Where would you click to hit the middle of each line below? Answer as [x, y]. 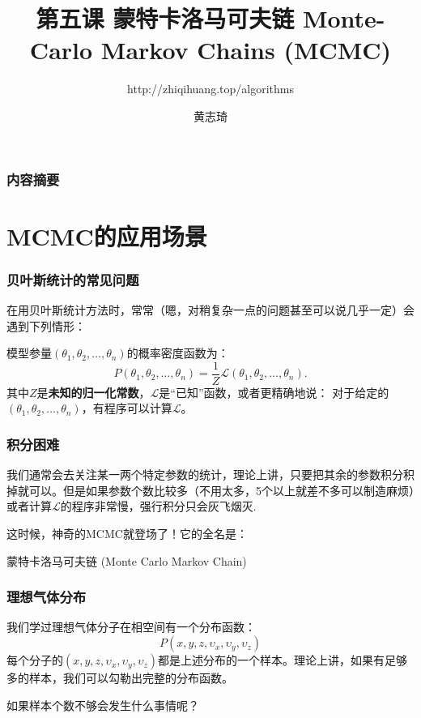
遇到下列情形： [46, 325]
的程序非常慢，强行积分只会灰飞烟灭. [158, 506]
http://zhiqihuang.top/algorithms [210, 89]
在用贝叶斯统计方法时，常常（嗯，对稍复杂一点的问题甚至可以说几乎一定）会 [210, 310]
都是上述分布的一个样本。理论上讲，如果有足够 [283, 660]
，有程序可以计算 [127, 408]
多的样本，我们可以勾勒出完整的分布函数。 [120, 678]
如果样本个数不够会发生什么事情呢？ [103, 705]
